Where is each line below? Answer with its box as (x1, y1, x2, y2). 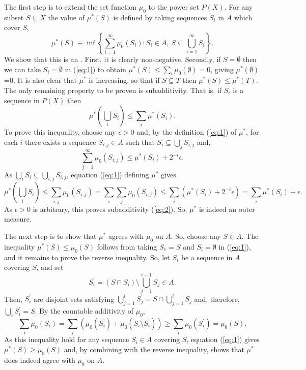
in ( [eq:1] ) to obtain (65, 64, 126, 74)
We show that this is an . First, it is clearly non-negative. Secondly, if (4, 53, 221, 64)
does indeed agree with (4, 354, 75, 365)
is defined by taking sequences (113, 12, 207, 22)
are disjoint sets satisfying (33, 293, 115, 304)
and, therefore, (194, 293, 240, 304)
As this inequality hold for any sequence (4, 334, 129, 345)
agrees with (108, 230, 144, 241)
